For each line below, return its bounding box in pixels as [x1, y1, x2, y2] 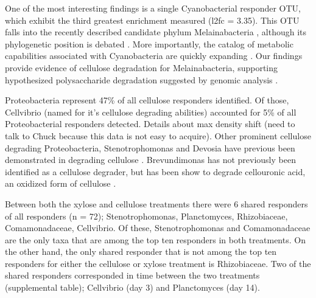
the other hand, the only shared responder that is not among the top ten [5, 245, 277, 258]
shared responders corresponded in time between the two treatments [5, 269, 260, 282]
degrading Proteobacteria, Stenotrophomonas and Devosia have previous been [5, 141, 295, 154]
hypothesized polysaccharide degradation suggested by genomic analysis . [5, 73, 278, 86]
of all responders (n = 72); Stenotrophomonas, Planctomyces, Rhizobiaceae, [5, 209, 288, 222]
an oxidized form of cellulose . [5, 177, 116, 190]
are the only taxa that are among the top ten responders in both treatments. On [5, 233, 306, 246]
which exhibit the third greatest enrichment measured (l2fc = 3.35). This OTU [5, 13, 300, 26]
